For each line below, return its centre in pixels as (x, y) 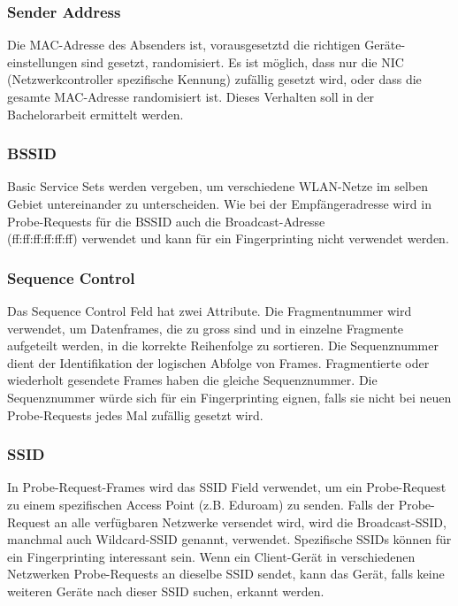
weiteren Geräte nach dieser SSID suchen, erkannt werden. (166, 591)
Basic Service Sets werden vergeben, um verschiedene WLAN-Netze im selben (218, 186)
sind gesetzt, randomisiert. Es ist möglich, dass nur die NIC (243, 61)
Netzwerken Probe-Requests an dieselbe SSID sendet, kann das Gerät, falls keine (226, 574)
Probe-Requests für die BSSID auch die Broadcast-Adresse (166, 221)
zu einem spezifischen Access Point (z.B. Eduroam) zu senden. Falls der (201, 504)
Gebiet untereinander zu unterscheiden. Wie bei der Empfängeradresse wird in (219, 203)
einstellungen (42, 61)
